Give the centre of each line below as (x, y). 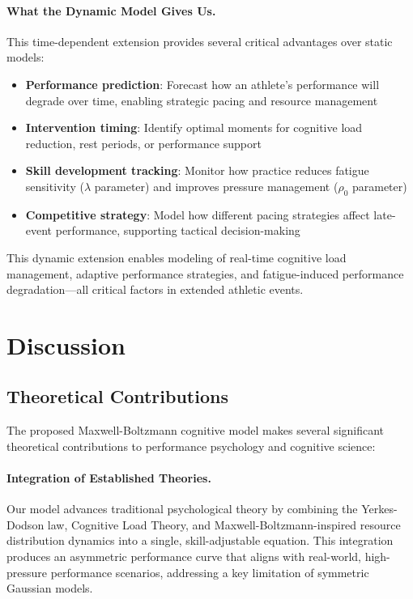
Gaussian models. (50, 588)
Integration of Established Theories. (109, 478)
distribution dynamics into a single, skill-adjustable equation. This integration (200, 540)
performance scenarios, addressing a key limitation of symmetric (210, 572)
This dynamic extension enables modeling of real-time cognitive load (177, 257)
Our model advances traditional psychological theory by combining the (182, 509)
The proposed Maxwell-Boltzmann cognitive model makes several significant (196, 430)
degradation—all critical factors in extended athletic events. (155, 289)
